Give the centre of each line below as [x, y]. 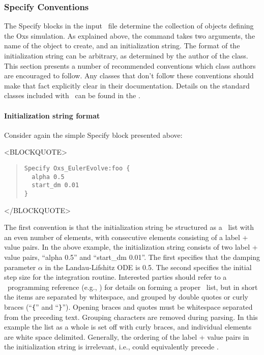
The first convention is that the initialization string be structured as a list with [129, 227]
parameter [20, 267]
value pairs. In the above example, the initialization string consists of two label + [131, 247]
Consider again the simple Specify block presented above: [93, 135]
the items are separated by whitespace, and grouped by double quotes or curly [126, 297]
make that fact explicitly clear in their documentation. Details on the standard [127, 85]
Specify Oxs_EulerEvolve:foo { [77, 168]
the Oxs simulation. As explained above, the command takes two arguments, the [130, 35]
